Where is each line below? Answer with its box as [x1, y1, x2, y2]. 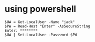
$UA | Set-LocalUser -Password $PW [4, 32, 77, 37]
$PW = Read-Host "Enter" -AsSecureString [4, 23, 91, 29]
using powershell [4, 3, 76, 15]
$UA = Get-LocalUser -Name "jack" [4, 20, 75, 24]
